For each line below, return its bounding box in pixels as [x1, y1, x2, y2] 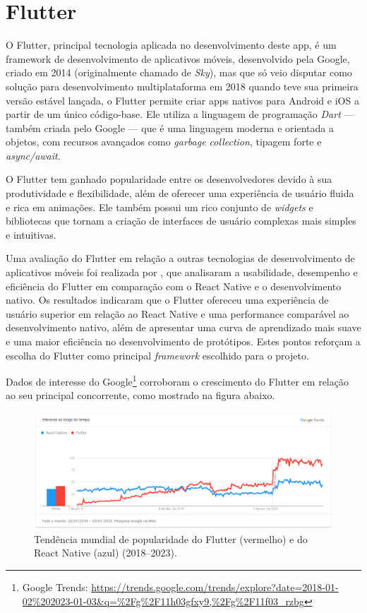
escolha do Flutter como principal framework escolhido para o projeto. [6, 347, 309, 362]
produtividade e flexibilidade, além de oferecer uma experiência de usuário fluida [6, 186, 354, 201]
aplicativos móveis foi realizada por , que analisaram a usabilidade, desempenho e [6, 265, 358, 280]
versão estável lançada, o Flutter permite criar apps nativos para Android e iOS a [6, 93, 359, 107]
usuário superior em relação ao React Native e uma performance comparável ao [6, 306, 349, 321]
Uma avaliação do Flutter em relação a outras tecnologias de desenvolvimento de [6, 251, 355, 266]
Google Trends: [22, 580, 88, 595]
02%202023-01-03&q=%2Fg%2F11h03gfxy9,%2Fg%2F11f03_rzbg [22, 593, 304, 608]
